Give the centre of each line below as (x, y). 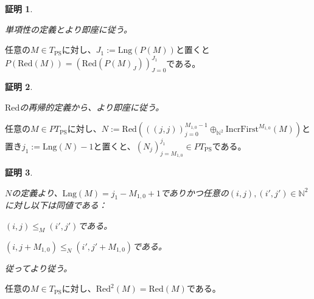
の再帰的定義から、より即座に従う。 (92, 107)
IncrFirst (242, 130)
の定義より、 (37, 192)
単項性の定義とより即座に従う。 (68, 29)
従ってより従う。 (39, 268)
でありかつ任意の (194, 192)
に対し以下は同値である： (56, 205)
